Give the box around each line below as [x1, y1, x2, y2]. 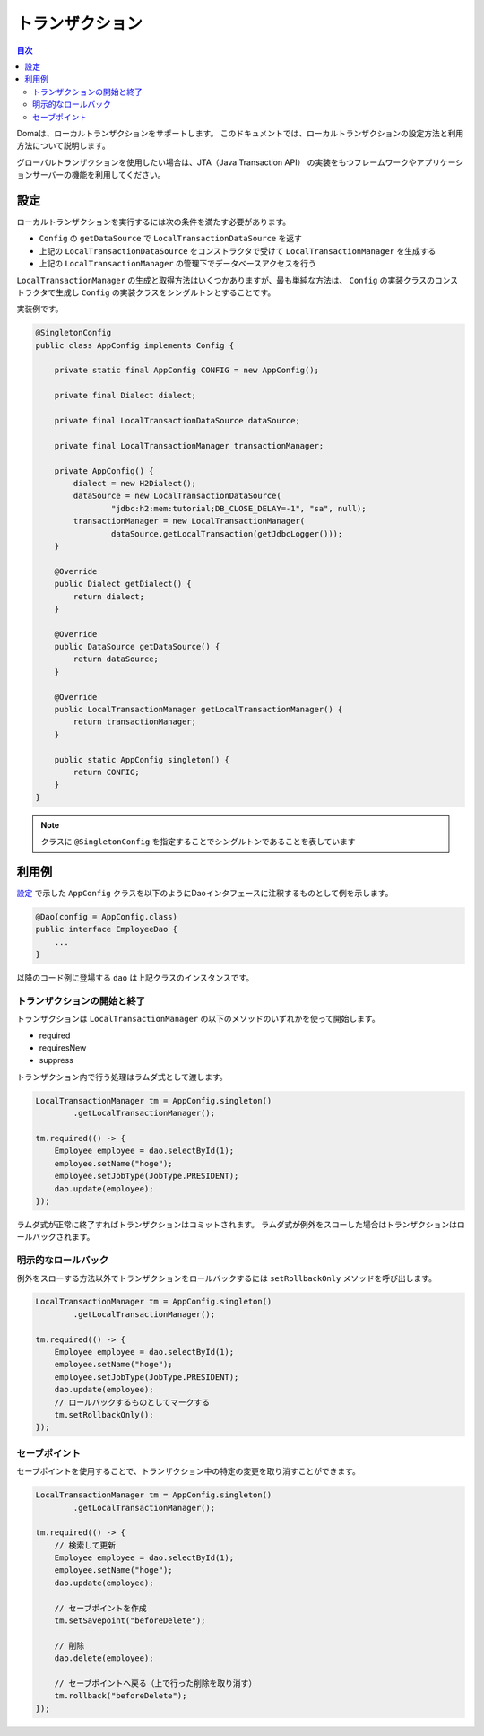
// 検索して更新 [54, 1540, 117, 1550]
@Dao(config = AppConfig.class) [35, 912, 178, 922]
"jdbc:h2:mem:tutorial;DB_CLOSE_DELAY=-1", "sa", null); [110, 503, 367, 513]
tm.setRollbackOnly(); [54, 1409, 154, 1419]
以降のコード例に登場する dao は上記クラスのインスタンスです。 [16, 973, 255, 983]
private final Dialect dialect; [54, 390, 197, 401]
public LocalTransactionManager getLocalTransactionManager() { [54, 704, 343, 715]
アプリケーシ [416, 157, 464, 168]
